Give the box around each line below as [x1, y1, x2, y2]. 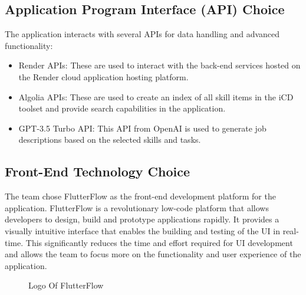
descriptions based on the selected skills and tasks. [18, 133, 201, 146]
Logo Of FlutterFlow [28, 279, 104, 291]
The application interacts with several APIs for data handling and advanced [5, 28, 280, 40]
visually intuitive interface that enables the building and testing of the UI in [5, 224, 280, 237]
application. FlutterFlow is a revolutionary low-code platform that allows [5, 201, 269, 214]
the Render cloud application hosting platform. [18, 70, 189, 83]
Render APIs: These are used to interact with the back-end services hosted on [18, 59, 301, 71]
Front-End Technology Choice [5, 162, 190, 181]
